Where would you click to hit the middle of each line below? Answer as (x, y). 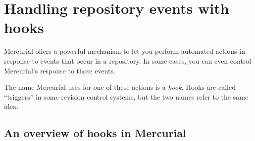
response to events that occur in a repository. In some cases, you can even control (128, 60)
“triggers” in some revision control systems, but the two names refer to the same (126, 96)
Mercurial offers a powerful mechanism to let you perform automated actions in (125, 51)
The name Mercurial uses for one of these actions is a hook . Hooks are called (120, 87)
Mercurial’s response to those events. (60, 70)
